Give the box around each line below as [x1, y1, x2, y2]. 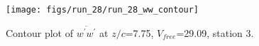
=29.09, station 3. [176, 25, 254, 40]
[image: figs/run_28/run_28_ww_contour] [6, 5, 199, 15]
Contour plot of [6, 25, 73, 40]
